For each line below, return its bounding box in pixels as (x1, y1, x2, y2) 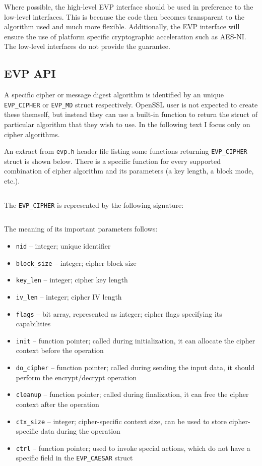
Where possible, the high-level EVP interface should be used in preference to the (4, 2, 253, 12)
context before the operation (16, 345, 104, 356)
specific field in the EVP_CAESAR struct (16, 452, 133, 463)
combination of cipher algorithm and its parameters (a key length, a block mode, (4, 165, 254, 176)
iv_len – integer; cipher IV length (16, 291, 122, 302)
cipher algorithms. (4, 129, 60, 139)
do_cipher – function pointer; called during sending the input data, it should (16, 362, 255, 373)
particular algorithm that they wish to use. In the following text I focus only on (4, 119, 250, 130)
